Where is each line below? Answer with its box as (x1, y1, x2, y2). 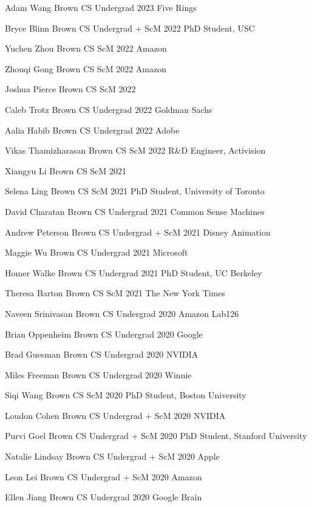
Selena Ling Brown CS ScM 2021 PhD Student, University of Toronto (5, 185, 265, 197)
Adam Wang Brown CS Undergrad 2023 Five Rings (5, 1, 197, 13)
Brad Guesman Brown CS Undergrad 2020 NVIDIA (5, 348, 198, 361)
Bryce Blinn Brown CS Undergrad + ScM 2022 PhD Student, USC (5, 21, 255, 34)
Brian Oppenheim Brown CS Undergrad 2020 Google (5, 327, 203, 340)
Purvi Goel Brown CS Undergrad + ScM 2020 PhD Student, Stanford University (5, 429, 307, 442)
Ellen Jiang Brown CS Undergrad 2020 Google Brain (5, 491, 202, 503)
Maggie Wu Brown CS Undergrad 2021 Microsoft (5, 246, 188, 259)
